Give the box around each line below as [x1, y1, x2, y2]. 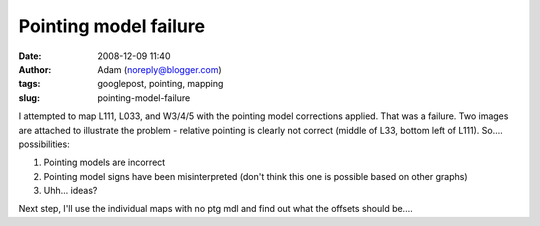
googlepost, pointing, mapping [97, 78, 224, 90]
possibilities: [18, 138, 70, 150]
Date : [18, 50, 42, 62]
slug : [18, 91, 40, 104]
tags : [18, 78, 41, 90]
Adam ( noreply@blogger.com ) [97, 63, 222, 75]
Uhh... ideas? [43, 185, 98, 197]
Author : [18, 63, 52, 75]
